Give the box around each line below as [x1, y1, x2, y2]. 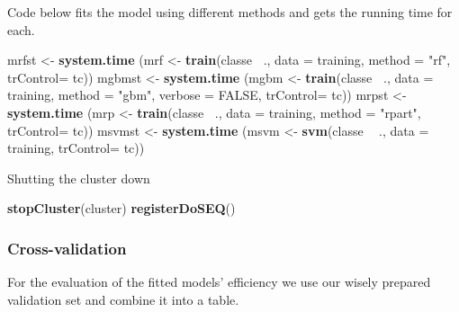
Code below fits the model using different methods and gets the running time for [7, 3, 453, 21]
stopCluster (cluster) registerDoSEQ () [7, 199, 236, 218]
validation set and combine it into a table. [7, 290, 239, 308]
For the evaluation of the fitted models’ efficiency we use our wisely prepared [7, 272, 431, 291]
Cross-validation [7, 236, 127, 259]
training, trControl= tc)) [7, 138, 145, 157]
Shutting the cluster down [7, 168, 150, 187]
